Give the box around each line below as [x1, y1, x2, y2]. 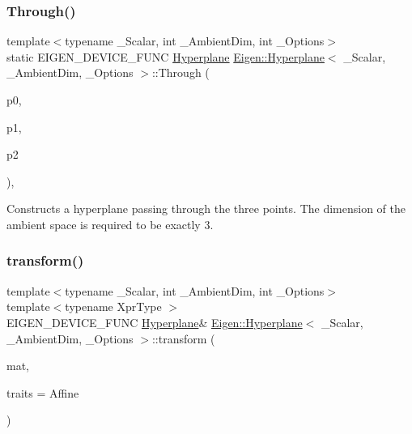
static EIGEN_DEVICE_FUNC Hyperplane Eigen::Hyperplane [6, 48, 325, 65]
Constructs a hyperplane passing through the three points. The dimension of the [6, 200, 406, 217]
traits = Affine [6, 384, 79, 401]
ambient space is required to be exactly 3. [6, 215, 214, 232]
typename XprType [65, 298, 162, 315]
